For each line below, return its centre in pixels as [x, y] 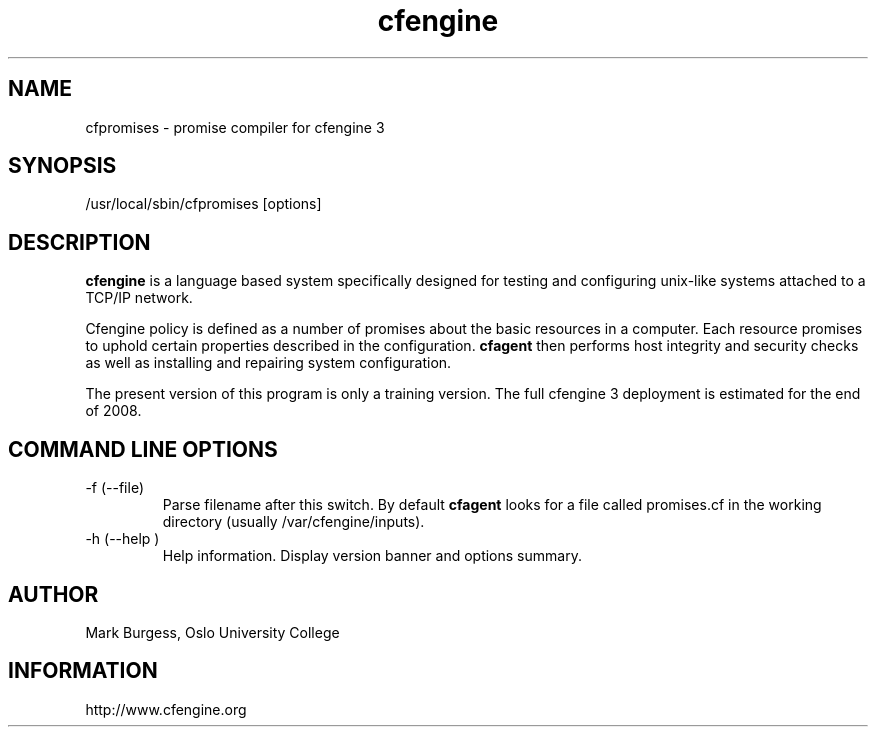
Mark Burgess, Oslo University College [212, 632]
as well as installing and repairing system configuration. [268, 363]
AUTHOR [53, 594]
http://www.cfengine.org [166, 709]
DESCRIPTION [79, 242]
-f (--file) [115, 488]
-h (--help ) [122, 539]
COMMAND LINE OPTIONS [143, 449]
